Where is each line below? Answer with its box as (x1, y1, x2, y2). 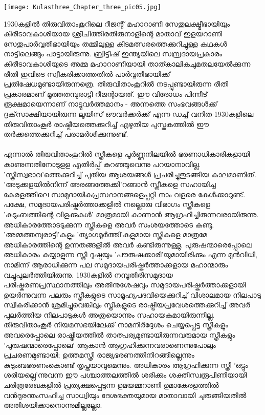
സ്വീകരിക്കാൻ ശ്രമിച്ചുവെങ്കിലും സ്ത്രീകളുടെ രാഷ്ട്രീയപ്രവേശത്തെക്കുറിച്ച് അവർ (4, 299, 250, 310)
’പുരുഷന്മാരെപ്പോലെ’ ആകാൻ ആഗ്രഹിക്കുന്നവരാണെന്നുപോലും (4, 339, 216, 350)
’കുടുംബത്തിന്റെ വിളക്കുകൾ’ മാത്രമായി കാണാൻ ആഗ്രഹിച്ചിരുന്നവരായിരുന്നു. (4, 209, 259, 219)
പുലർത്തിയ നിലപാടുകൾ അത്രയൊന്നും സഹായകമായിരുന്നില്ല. (4, 309, 215, 320)
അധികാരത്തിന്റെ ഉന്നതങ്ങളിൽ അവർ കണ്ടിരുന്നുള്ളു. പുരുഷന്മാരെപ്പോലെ (4, 239, 252, 250)
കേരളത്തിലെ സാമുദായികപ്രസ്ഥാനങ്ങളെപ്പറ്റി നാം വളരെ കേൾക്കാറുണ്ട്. (4, 189, 246, 199)
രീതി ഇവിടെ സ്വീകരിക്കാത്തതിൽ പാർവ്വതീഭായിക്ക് (4, 68, 170, 79)
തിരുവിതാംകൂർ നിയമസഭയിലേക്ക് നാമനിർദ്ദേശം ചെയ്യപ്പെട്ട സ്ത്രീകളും (4, 319, 228, 330)
